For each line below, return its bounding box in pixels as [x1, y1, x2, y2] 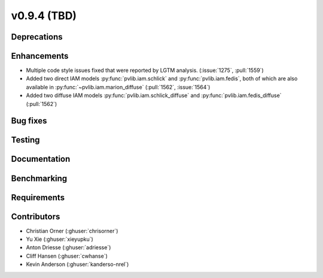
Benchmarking [11, 173, 68, 183]
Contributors [11, 211, 60, 222]
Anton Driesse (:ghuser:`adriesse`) [26, 244, 111, 251]
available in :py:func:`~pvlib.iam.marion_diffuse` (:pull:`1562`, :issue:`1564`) [26, 83, 211, 90]
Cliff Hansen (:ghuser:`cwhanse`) [26, 252, 108, 259]
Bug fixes [11, 116, 47, 126]
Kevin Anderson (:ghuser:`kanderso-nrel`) [26, 261, 129, 268]
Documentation [11, 154, 71, 164]
